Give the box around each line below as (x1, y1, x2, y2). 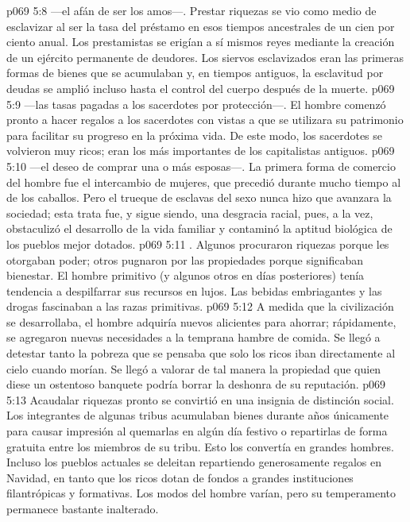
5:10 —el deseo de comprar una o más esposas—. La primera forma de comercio (6, 157, 396, 174)
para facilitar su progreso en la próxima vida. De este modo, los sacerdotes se (6, 126, 383, 143)
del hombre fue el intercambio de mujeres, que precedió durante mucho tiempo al (6, 173, 401, 190)
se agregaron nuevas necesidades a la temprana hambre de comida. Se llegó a (6, 329, 381, 346)
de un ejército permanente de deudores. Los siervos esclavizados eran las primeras (6, 48, 404, 65)
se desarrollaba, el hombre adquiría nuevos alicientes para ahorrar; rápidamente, (6, 313, 396, 330)
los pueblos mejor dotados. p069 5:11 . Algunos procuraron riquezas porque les (6, 235, 389, 252)
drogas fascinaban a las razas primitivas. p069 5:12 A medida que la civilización (6, 298, 394, 315)
